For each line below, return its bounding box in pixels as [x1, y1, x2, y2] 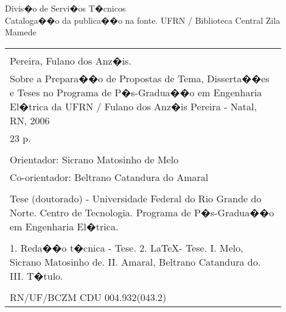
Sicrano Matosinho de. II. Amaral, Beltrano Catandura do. [10, 254, 261, 269]
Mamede [5, 26, 37, 38]
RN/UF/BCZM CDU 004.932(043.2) [10, 289, 167, 304]
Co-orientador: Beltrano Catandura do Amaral [10, 169, 209, 184]
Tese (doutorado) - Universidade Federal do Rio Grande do [10, 191, 262, 205]
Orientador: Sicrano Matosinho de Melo [10, 152, 179, 166]
